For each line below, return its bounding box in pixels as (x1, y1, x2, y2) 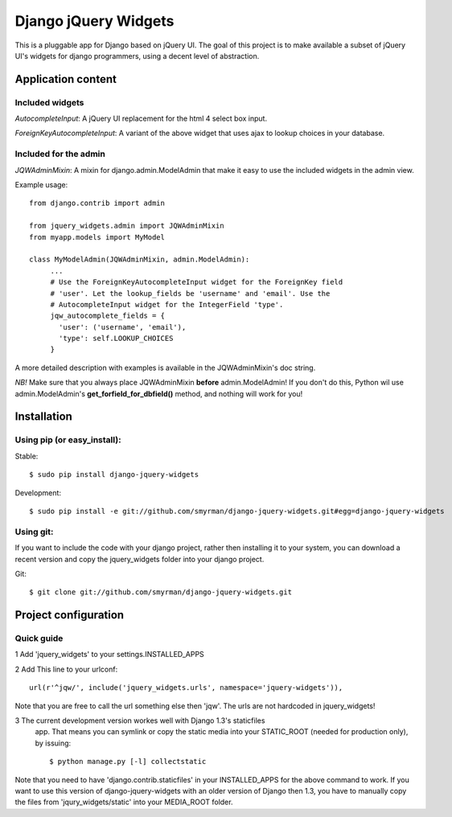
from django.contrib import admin (29, 199, 165, 208)
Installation (14, 410, 72, 424)
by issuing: (35, 738, 72, 748)
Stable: (14, 451, 39, 461)
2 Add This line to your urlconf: (14, 664, 118, 674)
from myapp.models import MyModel (29, 232, 165, 241)
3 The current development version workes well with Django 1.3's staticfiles (14, 716, 265, 725)
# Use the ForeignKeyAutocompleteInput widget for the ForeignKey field (50, 277, 343, 287)
